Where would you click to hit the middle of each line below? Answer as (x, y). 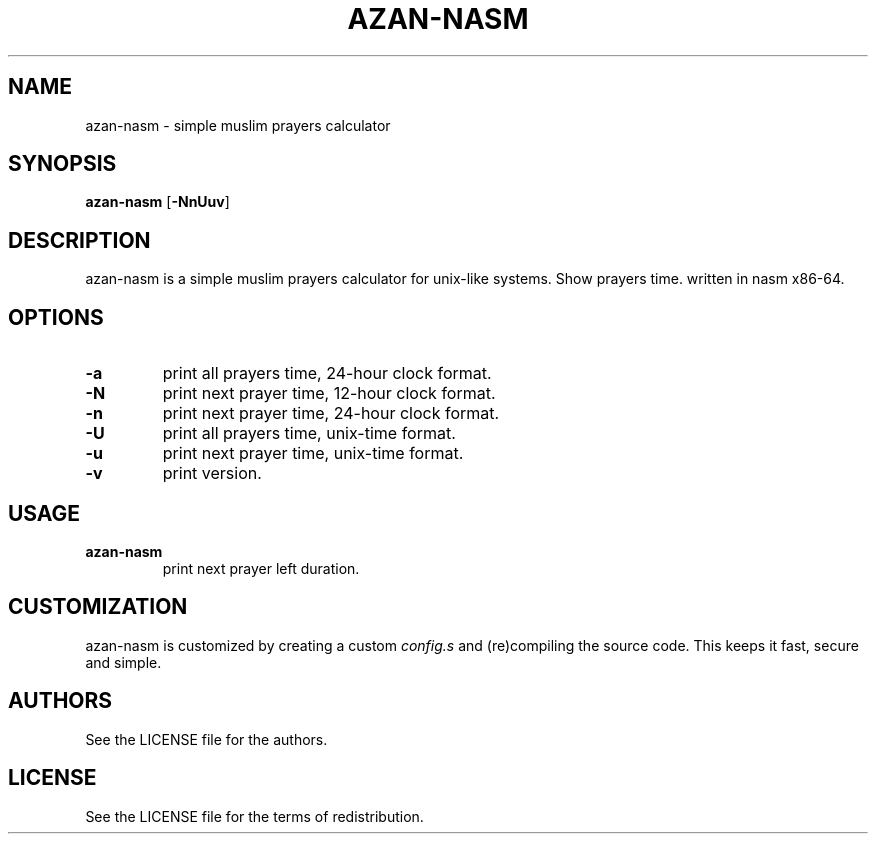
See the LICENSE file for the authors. (206, 739)
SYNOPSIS (62, 164)
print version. (212, 473)
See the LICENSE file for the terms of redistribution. (254, 816)
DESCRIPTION (79, 240)
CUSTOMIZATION (98, 607)
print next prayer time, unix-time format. (313, 453)
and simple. (123, 662)
